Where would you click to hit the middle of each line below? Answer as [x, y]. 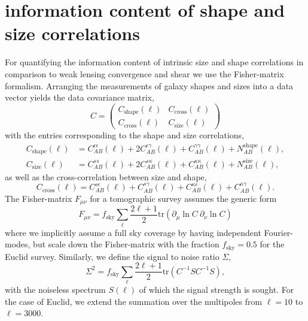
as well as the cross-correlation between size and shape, [106, 176]
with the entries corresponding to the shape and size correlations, [124, 135]
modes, [18, 244]
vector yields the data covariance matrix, [80, 97]
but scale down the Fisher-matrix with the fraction [126, 244]
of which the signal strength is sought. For [216, 290]
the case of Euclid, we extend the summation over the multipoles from [134, 301]
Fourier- [279, 232]
